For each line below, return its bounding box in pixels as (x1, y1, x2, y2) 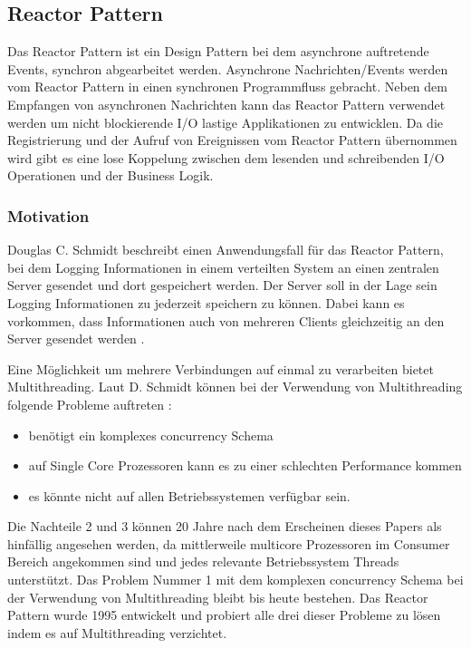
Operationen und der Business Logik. (7, 166, 214, 185)
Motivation (7, 204, 90, 227)
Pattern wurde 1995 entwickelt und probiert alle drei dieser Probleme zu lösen (7, 605, 441, 624)
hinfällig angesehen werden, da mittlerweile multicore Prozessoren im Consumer (7, 534, 450, 553)
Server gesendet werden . (7, 329, 145, 348)
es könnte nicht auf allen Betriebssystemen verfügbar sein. (28, 486, 351, 505)
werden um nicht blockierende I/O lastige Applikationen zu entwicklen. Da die (7, 112, 444, 131)
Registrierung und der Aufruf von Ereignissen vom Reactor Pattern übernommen (7, 131, 457, 150)
